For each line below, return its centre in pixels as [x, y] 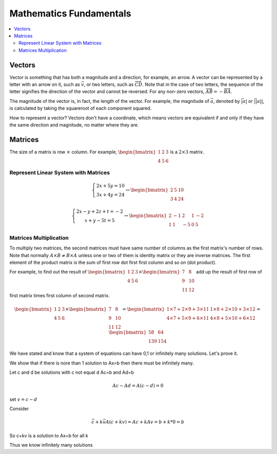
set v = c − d [23, 399]
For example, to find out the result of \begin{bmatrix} [67, 272]
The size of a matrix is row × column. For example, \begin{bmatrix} [83, 152]
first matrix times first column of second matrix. [60, 296]
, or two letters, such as [109, 84]
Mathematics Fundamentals [71, 13]
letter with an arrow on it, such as [45, 84]
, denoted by [227, 101]
